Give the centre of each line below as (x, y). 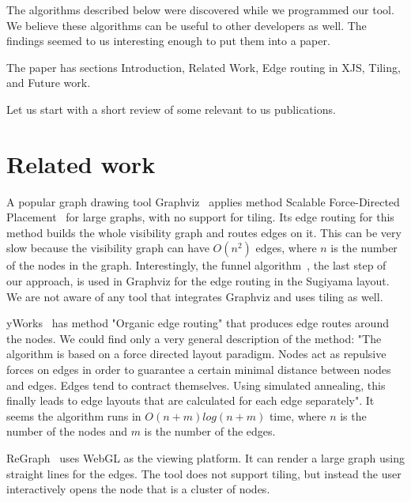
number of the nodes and (67, 431)
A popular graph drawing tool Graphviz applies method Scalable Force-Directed (203, 201)
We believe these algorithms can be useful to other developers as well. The (187, 25)
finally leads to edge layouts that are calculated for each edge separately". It (190, 400)
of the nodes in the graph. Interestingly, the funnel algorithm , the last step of (196, 265)
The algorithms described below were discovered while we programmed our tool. (200, 9)
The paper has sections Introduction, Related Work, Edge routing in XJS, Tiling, (204, 67)
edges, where (286, 248)
